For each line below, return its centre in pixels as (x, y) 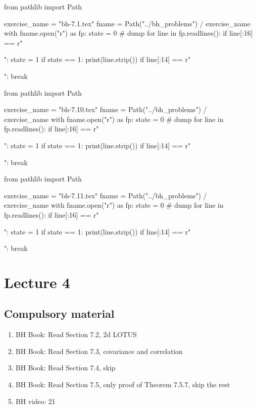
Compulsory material (59, 314)
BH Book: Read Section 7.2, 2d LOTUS (76, 334)
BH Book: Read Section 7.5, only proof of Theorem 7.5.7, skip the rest (123, 384)
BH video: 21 (35, 401)
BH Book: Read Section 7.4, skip (66, 368)
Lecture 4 (37, 282)
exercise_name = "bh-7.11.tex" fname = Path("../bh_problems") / (105, 195)
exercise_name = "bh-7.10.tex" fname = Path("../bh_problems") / (105, 109)
